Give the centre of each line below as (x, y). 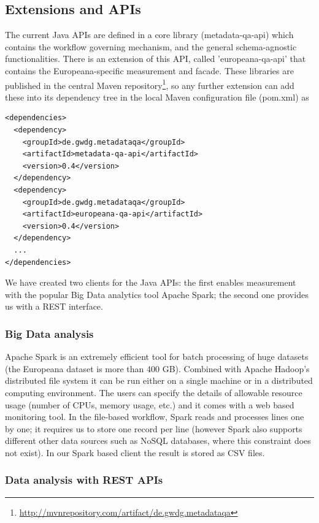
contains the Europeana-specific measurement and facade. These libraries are (149, 70)
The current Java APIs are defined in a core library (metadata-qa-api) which (149, 35)
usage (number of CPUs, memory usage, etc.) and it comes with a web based (150, 404)
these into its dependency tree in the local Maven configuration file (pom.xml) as (157, 97)
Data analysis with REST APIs (84, 480)
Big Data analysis (49, 333)
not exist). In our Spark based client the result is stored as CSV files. (135, 452)
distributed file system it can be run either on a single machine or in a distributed (159, 380)
